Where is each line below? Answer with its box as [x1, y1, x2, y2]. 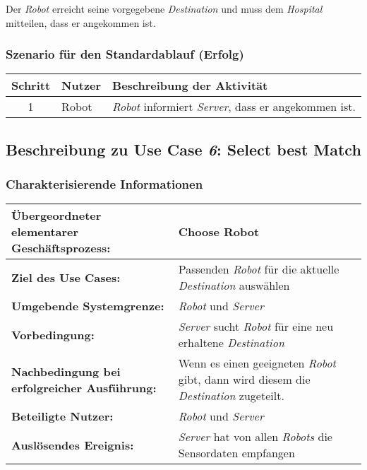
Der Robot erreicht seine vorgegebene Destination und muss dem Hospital [6, 1, 323, 16]
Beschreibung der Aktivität [112, 77, 268, 94]
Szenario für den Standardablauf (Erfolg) [6, 45, 244, 63]
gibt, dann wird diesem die [178, 371, 311, 388]
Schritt [11, 77, 51, 94]
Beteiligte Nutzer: [11, 408, 114, 425]
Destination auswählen [178, 277, 290, 294]
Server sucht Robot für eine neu [178, 318, 334, 335]
